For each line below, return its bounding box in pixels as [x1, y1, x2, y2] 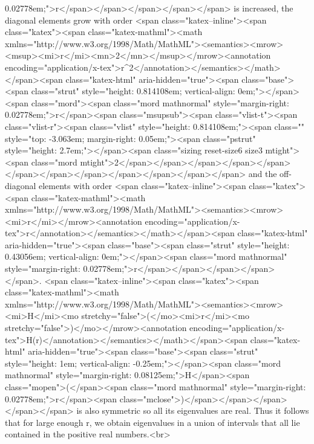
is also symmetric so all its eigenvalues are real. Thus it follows [76, 404, 309, 417]
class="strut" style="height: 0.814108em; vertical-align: [31, 85, 235, 97]
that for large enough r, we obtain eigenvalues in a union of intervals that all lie [5, 416, 300, 428]
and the [248, 167, 277, 180]
